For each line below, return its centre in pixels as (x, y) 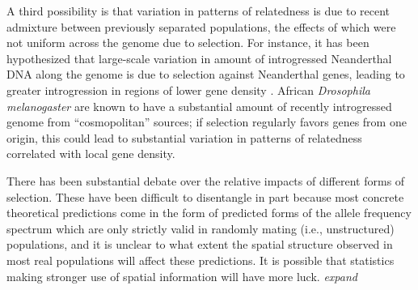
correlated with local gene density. (91, 154)
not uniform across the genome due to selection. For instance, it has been (188, 43)
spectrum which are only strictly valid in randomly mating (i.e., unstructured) (201, 228)
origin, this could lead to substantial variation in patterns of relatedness (184, 137)
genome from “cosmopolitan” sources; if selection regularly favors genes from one (207, 122)
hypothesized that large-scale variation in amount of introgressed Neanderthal (199, 58)
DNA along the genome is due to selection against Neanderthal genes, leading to (206, 74)
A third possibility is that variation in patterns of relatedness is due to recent (198, 11)
